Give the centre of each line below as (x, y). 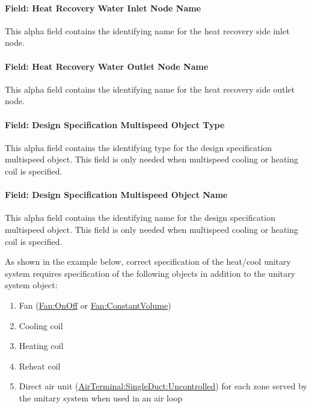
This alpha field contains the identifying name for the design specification (140, 218)
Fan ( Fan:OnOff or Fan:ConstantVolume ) (95, 305)
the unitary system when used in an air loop (101, 397)
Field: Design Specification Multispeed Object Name (116, 195)
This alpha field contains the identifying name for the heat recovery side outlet (150, 89)
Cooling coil (41, 325)
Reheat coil (40, 366)
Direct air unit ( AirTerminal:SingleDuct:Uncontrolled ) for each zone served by (163, 386)
